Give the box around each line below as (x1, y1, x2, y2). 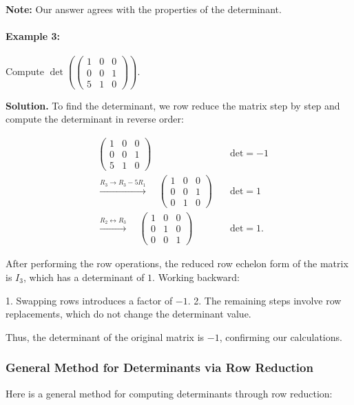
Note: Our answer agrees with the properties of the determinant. (6, 2, 282, 16)
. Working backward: (152, 269, 240, 284)
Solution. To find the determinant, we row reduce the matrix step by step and (6, 98, 340, 112)
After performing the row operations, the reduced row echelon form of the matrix (6, 256, 348, 271)
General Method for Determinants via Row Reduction (6, 359, 313, 376)
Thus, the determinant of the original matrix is (6, 329, 205, 344)
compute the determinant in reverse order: (6, 112, 184, 126)
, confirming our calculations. (219, 329, 342, 344)
